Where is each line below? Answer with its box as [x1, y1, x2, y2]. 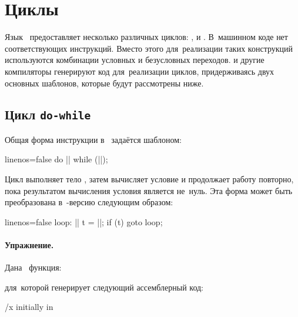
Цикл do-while [5, 105, 91, 124]
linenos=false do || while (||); [5, 153, 108, 165]
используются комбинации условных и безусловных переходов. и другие [5, 54, 264, 66]
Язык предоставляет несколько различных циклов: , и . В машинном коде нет [5, 31, 288, 43]
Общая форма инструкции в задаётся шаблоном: [5, 133, 182, 145]
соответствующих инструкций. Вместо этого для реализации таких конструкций [5, 42, 293, 54]
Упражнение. [5, 239, 54, 251]
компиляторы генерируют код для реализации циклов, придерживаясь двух [5, 65, 274, 77]
